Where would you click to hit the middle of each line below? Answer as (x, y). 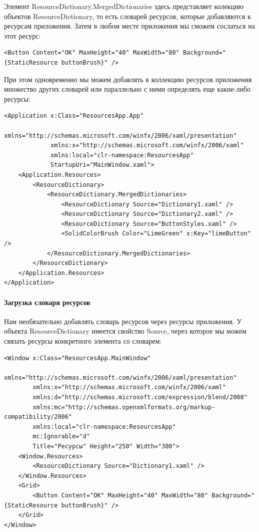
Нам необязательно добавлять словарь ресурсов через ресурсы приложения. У (123, 321)
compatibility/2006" (38, 417)
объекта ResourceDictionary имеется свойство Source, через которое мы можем (125, 331)
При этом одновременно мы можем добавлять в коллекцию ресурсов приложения (128, 79)
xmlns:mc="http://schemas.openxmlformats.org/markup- (124, 407)
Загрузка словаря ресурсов (47, 302)
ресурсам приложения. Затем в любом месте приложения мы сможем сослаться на (129, 26)
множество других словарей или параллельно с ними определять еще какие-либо (127, 89)
